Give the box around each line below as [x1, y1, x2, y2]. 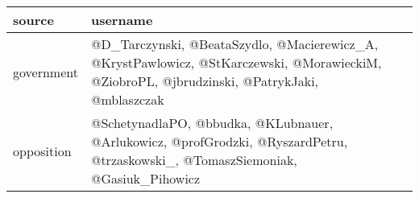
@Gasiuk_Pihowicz [90, 169, 201, 188]
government [13, 62, 78, 81]
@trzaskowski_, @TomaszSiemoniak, [90, 151, 297, 169]
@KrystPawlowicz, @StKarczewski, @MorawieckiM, [90, 53, 382, 72]
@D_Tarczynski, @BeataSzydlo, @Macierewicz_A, [90, 35, 379, 53]
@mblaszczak [90, 90, 164, 109]
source [13, 10, 54, 29]
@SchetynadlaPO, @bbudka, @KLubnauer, [90, 113, 334, 132]
